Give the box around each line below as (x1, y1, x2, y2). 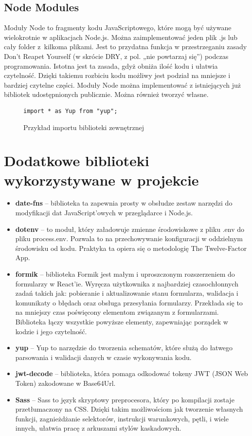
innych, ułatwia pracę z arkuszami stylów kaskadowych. (15, 423, 181, 433)
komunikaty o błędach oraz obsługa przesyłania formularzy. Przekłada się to (15, 297, 243, 307)
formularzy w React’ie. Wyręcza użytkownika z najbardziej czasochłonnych (15, 278, 238, 288)
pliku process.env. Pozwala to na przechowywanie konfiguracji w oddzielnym (15, 233, 243, 244)
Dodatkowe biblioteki (4, 151, 149, 171)
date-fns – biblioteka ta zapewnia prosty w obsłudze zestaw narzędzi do (15, 198, 233, 208)
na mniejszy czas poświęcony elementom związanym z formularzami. (15, 307, 219, 317)
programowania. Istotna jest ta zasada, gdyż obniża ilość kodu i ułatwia (4, 60, 218, 71)
